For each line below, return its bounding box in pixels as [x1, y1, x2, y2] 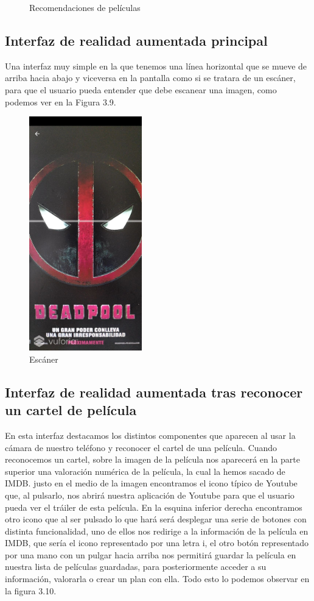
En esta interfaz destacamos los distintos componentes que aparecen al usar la [5, 429, 296, 441]
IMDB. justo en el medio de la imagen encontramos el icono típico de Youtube [5, 477, 298, 489]
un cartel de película [5, 400, 137, 419]
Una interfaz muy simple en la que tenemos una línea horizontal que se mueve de [5, 59, 307, 72]
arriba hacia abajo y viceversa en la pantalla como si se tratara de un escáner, [5, 71, 296, 84]
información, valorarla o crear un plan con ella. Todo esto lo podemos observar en [5, 572, 310, 585]
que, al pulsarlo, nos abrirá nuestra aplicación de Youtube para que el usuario [5, 488, 295, 501]
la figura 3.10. [5, 584, 57, 597]
